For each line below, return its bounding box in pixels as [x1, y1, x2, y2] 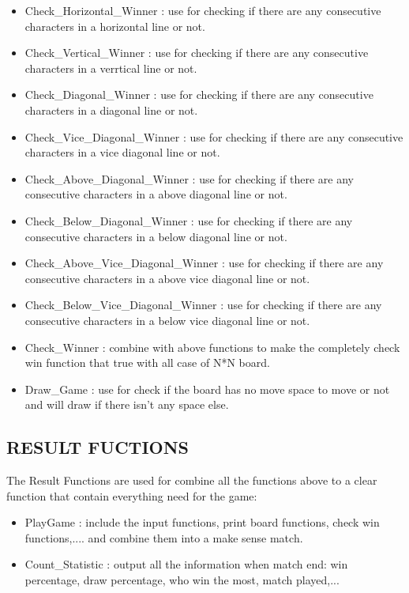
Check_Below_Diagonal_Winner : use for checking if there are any [24, 212, 353, 229]
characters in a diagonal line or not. [24, 101, 198, 118]
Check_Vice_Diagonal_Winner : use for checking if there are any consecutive [24, 128, 403, 145]
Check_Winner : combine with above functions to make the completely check [24, 338, 400, 355]
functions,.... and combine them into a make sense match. [24, 529, 303, 546]
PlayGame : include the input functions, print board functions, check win [24, 514, 380, 531]
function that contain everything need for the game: [6, 487, 257, 504]
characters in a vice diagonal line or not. [24, 144, 220, 161]
